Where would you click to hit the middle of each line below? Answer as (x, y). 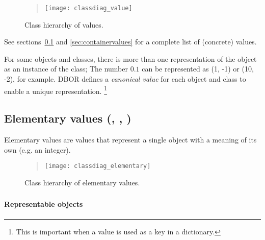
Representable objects (44, 204)
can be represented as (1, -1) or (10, (198, 69)
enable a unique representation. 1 (56, 90)
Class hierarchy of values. (64, 24)
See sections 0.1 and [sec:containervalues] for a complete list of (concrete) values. (130, 42)
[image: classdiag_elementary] (98, 166)
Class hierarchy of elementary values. (82, 182)
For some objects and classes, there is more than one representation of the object (130, 58)
